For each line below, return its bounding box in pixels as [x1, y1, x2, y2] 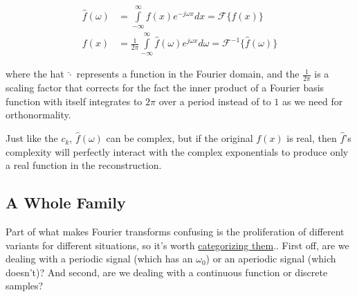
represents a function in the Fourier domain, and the [76, 66, 300, 81]
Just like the [6, 131, 58, 145]
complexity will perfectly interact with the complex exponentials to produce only [6, 144, 349, 159]
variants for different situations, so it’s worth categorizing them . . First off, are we [6, 237, 349, 252]
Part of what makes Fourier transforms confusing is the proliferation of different [6, 224, 345, 239]
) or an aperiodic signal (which [205, 251, 336, 266]
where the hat [6, 66, 64, 81]
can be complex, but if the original [106, 131, 253, 145]
